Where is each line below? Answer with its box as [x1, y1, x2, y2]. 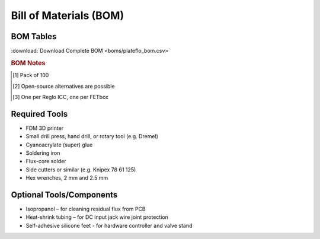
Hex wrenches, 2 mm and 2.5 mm [25, 174, 108, 181]
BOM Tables [11, 31, 57, 42]
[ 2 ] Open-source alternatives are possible [12, 82, 115, 90]
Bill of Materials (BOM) [11, 9, 124, 22]
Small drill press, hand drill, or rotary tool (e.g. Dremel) [25, 133, 158, 140]
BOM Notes [11, 59, 46, 67]
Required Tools [11, 109, 68, 119]
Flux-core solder [25, 158, 66, 165]
